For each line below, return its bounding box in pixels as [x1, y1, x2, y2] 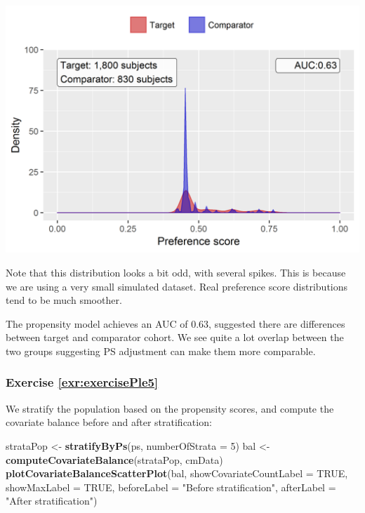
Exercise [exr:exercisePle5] [6, 373, 159, 391]
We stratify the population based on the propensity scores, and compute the [6, 401, 334, 415]
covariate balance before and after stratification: [6, 415, 212, 429]
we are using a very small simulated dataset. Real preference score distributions [6, 279, 348, 293]
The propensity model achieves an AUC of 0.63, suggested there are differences [6, 316, 345, 331]
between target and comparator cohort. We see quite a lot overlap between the [6, 330, 344, 345]
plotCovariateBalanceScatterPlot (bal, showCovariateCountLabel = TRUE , [6, 466, 348, 481]
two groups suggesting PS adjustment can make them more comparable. [6, 343, 316, 358]
